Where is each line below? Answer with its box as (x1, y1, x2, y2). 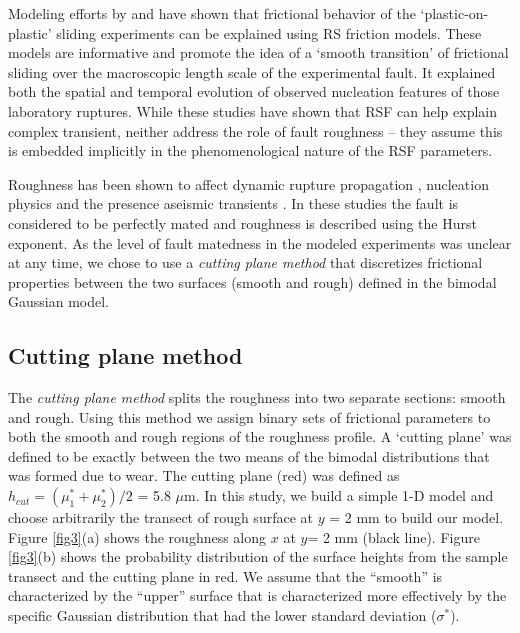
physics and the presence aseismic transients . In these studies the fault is (8, 193, 459, 214)
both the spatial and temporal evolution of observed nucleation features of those (8, 81, 500, 102)
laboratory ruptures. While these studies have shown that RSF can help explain (8, 100, 498, 121)
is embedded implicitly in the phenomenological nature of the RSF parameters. (8, 140, 493, 161)
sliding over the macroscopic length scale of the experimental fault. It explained (8, 61, 496, 82)
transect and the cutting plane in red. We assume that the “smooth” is (8, 565, 443, 586)
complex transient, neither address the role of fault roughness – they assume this (8, 120, 503, 141)
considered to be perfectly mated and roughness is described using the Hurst (8, 212, 477, 233)
